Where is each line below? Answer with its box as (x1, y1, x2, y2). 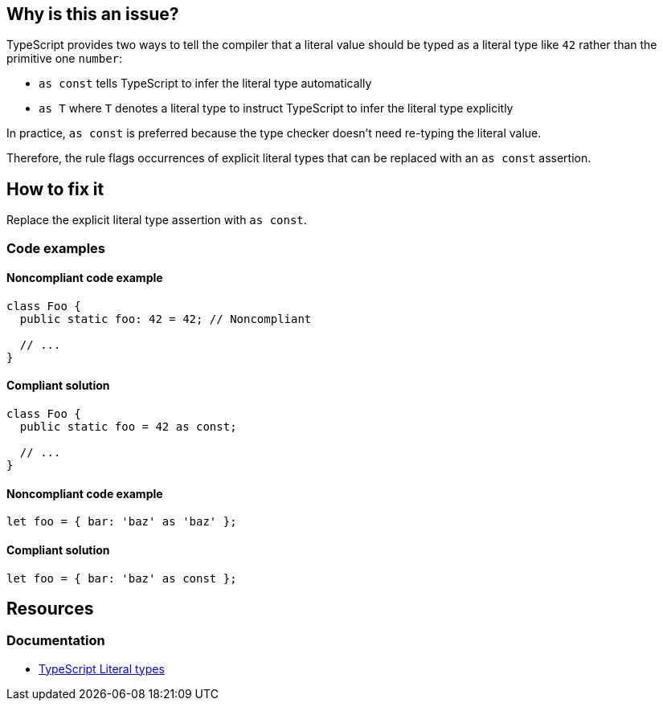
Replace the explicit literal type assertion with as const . (6, 213, 307, 227)
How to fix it (6, 178, 104, 199)
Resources (6, 598, 94, 619)
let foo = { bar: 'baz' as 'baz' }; (6, 515, 237, 529)
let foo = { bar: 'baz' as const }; (6, 571, 237, 585)
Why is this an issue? (6, 4, 179, 24)
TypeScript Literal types (39, 661, 165, 676)
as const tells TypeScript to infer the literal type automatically (39, 76, 372, 91)
